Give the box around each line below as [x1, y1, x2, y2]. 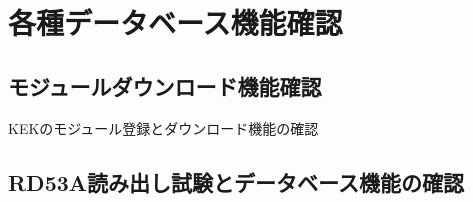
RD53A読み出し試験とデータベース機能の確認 [8, 166, 464, 197]
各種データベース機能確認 [8, 2, 343, 43]
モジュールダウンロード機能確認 [8, 70, 322, 101]
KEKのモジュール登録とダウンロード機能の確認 [8, 117, 319, 138]
